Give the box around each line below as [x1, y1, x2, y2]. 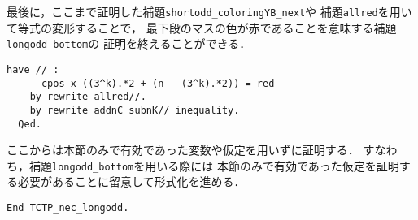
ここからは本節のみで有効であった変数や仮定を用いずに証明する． [7, 141, 359, 158]
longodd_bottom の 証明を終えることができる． [7, 35, 251, 52]
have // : [7, 63, 59, 75]
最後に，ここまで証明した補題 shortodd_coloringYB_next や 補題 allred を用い [7, 3, 412, 19]
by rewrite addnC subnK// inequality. [29, 104, 240, 116]
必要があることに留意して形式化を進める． [17, 173, 246, 190]
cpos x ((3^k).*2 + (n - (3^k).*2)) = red [41, 77, 275, 89]
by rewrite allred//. [29, 91, 146, 103]
